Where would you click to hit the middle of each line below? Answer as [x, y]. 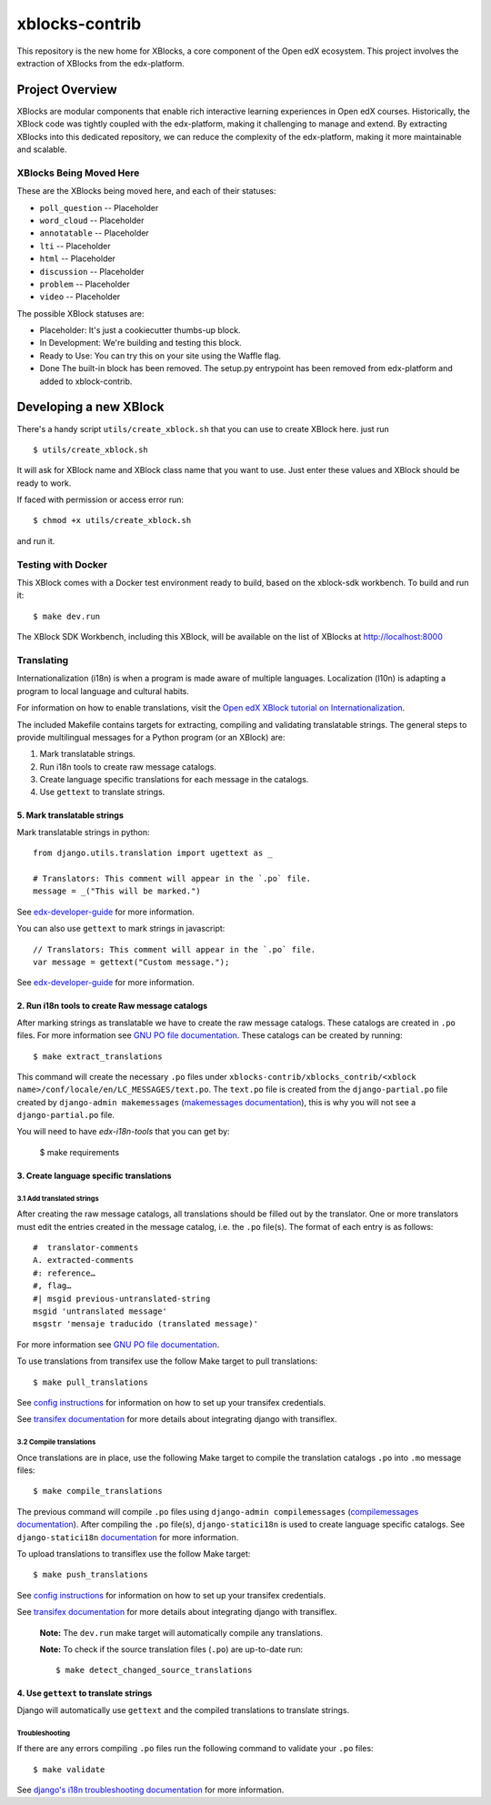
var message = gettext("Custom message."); [131, 962]
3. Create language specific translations [94, 1175]
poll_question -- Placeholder [99, 207]
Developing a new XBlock [90, 407]
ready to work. [44, 483]
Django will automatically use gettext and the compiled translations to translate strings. [183, 1709]
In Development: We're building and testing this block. [141, 343]
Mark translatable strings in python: [83, 832]
